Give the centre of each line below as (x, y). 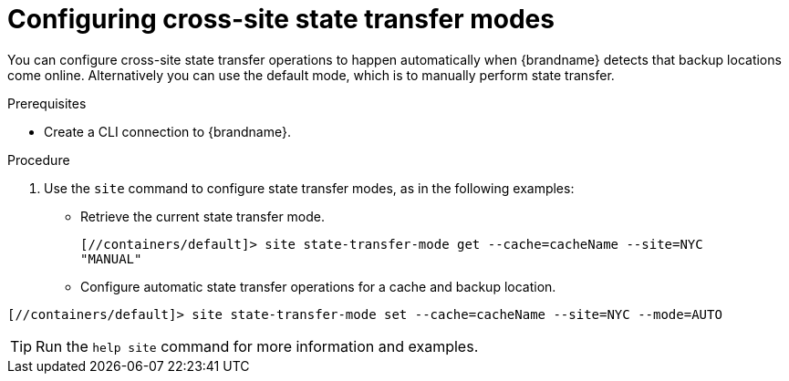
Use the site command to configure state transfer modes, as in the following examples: (309, 188)
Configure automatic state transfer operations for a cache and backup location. (318, 286)
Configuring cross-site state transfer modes (281, 19)
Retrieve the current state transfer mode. (203, 216)
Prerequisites (47, 103)
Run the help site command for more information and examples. (257, 346)
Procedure (39, 160)
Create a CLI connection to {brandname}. (167, 131)
